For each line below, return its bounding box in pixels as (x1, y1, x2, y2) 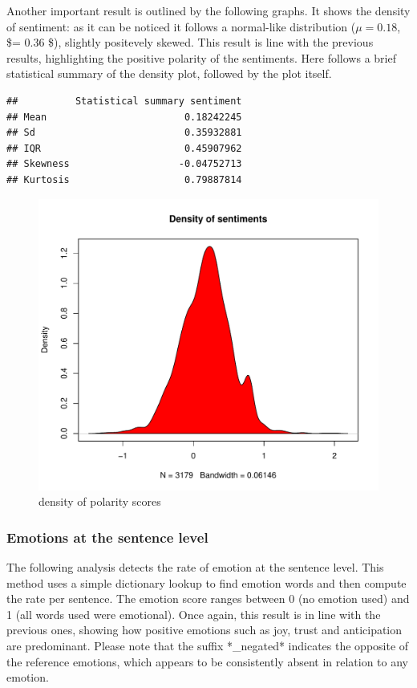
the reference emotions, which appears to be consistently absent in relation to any (6, 653, 409, 670)
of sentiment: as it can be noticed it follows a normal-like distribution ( (6, 18, 356, 35)
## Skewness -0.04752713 (6, 158, 242, 170)
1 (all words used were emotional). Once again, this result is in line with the (6, 605, 381, 622)
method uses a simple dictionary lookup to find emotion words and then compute (6, 574, 407, 591)
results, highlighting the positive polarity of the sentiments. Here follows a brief (6, 49, 396, 66)
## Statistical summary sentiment (6, 95, 242, 107)
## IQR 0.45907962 (6, 142, 242, 154)
